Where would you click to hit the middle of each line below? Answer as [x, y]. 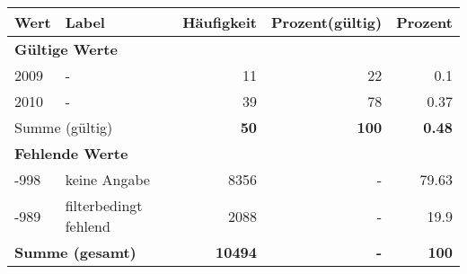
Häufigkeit [220, 22]
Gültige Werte [66, 49]
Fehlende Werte [71, 153]
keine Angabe [107, 179]
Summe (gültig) [64, 127]
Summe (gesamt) [75, 252]
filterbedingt [104, 205]
